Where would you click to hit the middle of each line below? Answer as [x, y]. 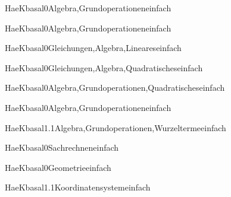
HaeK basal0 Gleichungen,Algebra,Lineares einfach [93, 48]
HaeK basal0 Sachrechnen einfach [62, 147]
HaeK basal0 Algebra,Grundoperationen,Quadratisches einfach [115, 88]
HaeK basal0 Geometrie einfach [58, 167]
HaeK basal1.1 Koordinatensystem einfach [78, 187]
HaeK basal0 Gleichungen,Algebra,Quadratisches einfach [104, 67]
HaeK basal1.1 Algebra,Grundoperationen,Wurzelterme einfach [115, 127]
